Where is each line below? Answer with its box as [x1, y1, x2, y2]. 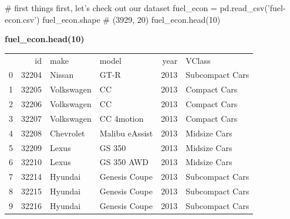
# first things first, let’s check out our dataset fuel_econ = [5, 2, 217, 13]
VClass [186, 54, 211, 66]
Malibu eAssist [99, 126, 153, 139]
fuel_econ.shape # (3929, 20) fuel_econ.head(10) [42, 13, 221, 25]
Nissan [50, 69, 74, 81]
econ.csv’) [5, 13, 40, 25]
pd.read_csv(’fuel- [220, 2, 286, 13]
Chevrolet [50, 126, 85, 139]
